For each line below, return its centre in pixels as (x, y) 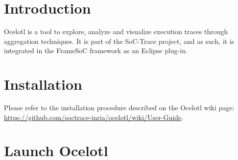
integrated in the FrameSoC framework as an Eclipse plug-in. (96, 50)
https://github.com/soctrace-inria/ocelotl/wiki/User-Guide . (94, 117)
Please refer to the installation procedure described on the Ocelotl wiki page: (119, 108)
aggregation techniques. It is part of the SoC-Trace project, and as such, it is (119, 41)
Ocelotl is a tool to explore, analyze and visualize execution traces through (116, 31)
